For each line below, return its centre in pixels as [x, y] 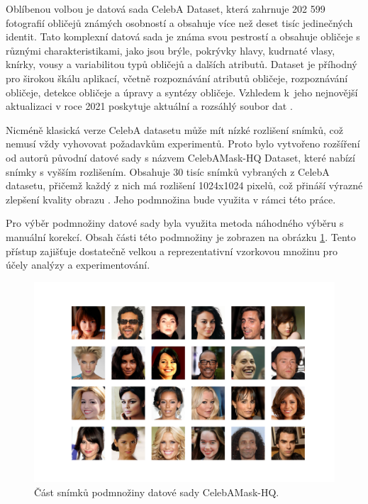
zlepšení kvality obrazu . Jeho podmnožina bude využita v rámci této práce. [171, 199]
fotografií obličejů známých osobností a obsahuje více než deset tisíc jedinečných [179, 22]
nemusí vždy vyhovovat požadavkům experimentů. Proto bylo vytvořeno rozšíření [183, 144]
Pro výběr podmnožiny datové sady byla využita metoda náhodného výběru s [175, 223]
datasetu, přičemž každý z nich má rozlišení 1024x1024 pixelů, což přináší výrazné [184, 185]
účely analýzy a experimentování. [78, 265]
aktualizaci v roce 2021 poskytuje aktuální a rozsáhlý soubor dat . [149, 106]
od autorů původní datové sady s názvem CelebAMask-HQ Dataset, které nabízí [180, 157]
